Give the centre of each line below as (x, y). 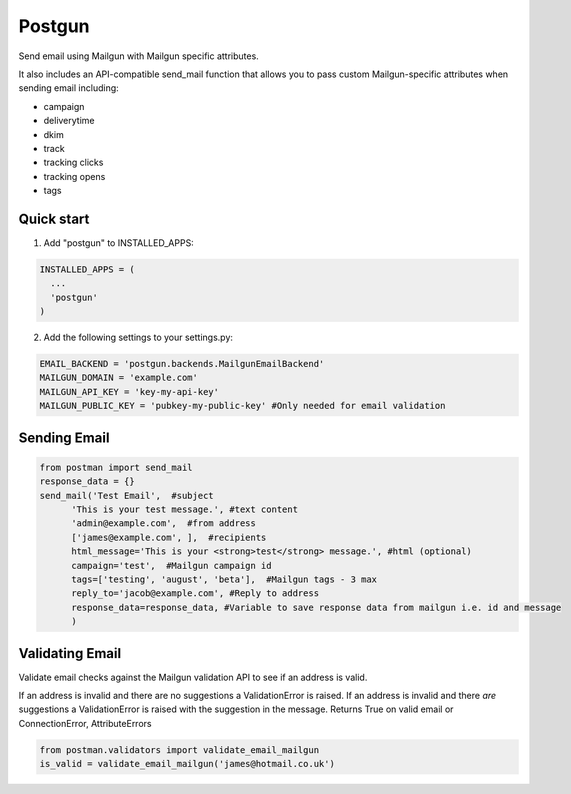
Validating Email (70, 653)
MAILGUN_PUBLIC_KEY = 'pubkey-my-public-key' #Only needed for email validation (242, 406)
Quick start (54, 218)
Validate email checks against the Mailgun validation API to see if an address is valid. (193, 677)
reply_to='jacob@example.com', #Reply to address (195, 593)
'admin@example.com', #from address (164, 523)
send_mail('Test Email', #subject (126, 495)
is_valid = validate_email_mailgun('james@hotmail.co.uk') (187, 764)
